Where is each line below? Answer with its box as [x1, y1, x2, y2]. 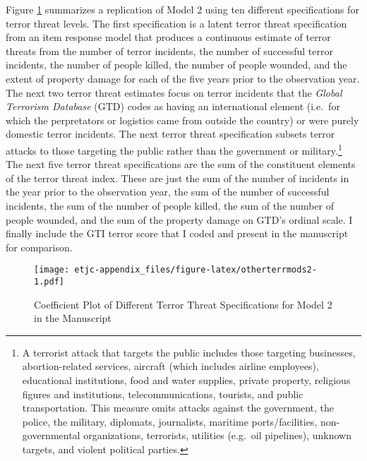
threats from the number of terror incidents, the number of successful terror [6, 43, 333, 58]
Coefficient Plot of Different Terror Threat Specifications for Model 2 [34, 297, 332, 311]
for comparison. [6, 239, 73, 254]
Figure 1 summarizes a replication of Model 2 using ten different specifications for [6, 2, 359, 16]
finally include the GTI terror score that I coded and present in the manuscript [6, 226, 349, 241]
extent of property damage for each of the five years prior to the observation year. [6, 71, 360, 85]
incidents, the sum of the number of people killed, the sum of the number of [6, 198, 335, 212]
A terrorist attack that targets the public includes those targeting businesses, [22, 345, 356, 359]
